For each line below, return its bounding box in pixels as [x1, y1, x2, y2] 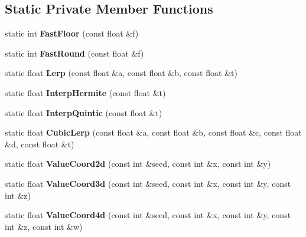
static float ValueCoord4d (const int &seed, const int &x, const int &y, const [5, 209, 291, 221]
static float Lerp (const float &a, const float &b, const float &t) [5, 67, 237, 79]
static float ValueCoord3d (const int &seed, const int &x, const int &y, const [5, 177, 291, 189]
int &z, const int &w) [5, 220, 83, 232]
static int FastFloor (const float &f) [5, 27, 139, 39]
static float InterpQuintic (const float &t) [5, 106, 162, 119]
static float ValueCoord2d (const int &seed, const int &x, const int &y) [5, 157, 271, 170]
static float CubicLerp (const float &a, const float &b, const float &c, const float [5, 126, 302, 139]
